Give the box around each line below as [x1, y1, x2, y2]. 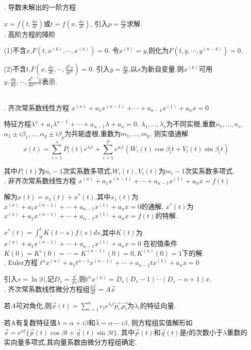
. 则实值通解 [150, 128, 188, 138]
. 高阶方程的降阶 [4, 29, 56, 39]
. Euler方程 [4, 257, 38, 267]
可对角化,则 [16, 300, 52, 310]
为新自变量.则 [141, 64, 184, 74]
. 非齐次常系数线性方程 [4, 175, 76, 185]
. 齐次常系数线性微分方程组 [4, 283, 90, 294]
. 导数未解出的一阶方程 [4, 2, 76, 12]
